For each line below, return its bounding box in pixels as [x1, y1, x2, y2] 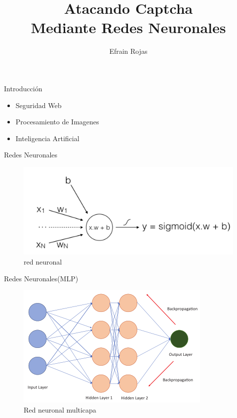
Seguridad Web [15, 100, 62, 110]
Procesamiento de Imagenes [15, 116, 99, 127]
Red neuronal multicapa [24, 404, 96, 415]
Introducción [4, 83, 42, 93]
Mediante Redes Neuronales [31, 17, 226, 38]
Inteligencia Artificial [15, 133, 79, 143]
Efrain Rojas [109, 46, 148, 56]
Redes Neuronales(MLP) [4, 273, 79, 283]
